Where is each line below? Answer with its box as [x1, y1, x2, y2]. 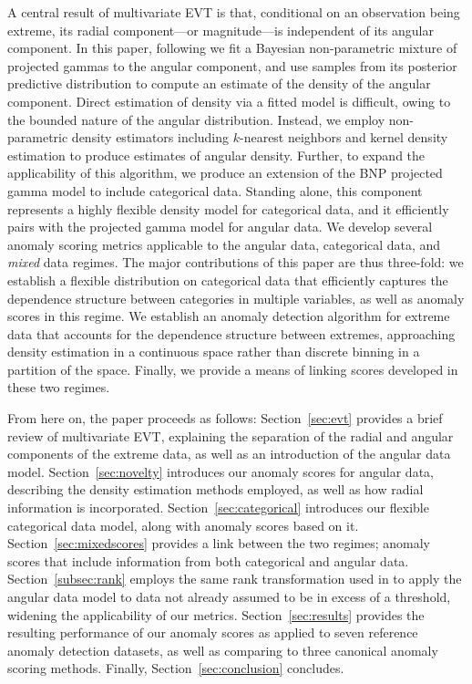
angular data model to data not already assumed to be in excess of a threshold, [7, 587, 451, 606]
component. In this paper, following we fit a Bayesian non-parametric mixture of [7, 38, 457, 57]
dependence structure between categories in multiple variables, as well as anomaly [7, 288, 465, 307]
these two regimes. [7, 378, 110, 397]
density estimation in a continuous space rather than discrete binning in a [7, 342, 420, 361]
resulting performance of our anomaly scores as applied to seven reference [7, 623, 418, 642]
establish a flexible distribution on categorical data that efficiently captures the [7, 270, 448, 289]
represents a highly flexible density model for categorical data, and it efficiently [7, 199, 449, 218]
